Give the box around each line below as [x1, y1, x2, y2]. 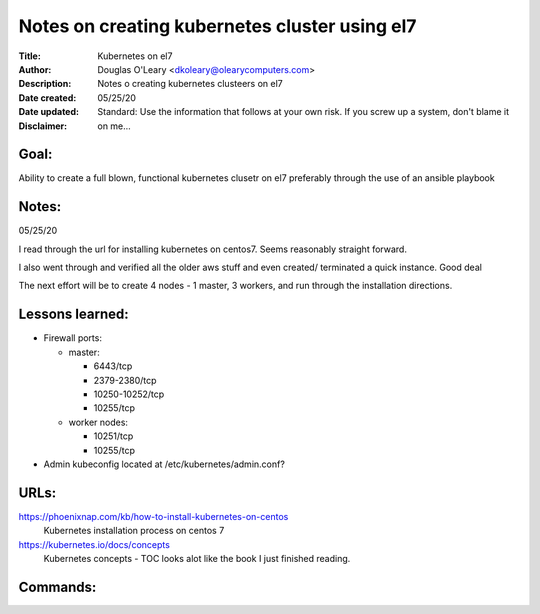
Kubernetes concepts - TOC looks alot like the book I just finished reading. [43, 552, 351, 564]
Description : [18, 78, 72, 90]
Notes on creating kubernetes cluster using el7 [18, 15, 417, 37]
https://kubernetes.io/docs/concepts [18, 538, 170, 550]
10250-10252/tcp [93, 388, 165, 400]
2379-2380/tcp [93, 374, 157, 386]
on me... [97, 120, 132, 132]
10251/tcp [93, 430, 134, 442]
